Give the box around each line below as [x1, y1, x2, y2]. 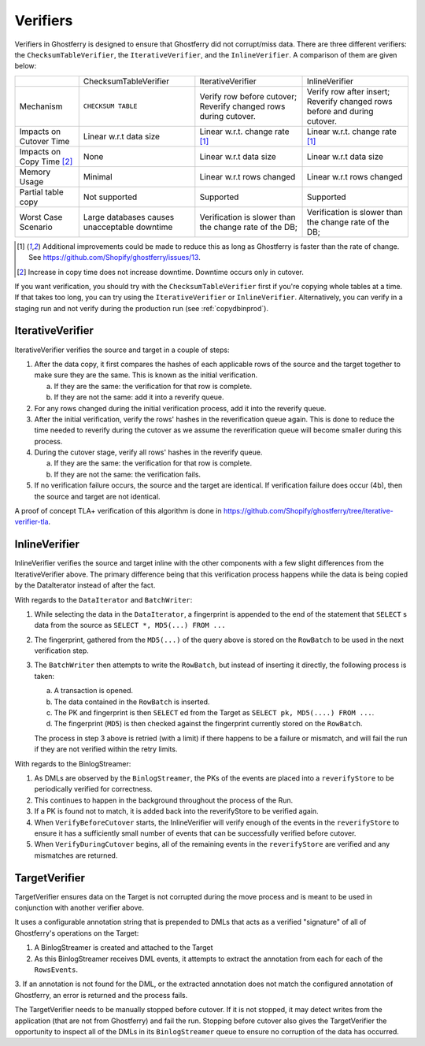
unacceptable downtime [83, 221, 173, 232]
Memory [19, 166, 51, 177]
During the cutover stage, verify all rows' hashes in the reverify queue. [34, 447, 263, 457]
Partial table [19, 186, 64, 197]
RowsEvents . [34, 965, 79, 974]
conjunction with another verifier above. [14, 903, 145, 913]
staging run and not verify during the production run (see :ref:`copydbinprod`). [14, 303, 269, 313]
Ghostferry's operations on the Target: [14, 928, 139, 937]
